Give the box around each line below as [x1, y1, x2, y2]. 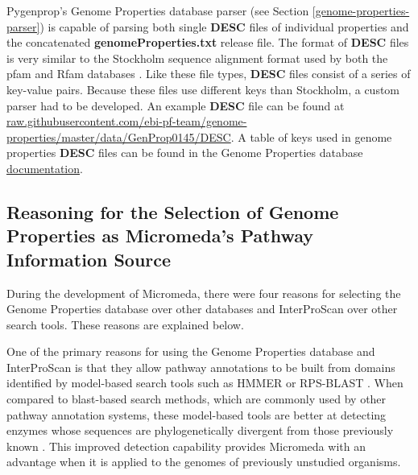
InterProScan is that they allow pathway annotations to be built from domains [6, 358, 395, 375]
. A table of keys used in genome [230, 128, 392, 145]
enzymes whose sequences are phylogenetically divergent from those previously [6, 422, 394, 439]
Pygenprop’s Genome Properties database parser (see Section [6, 2, 309, 19]
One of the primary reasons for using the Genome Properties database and [6, 343, 375, 360]
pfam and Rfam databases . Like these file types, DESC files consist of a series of [6, 65, 411, 82]
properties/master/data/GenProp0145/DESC [6, 128, 231, 145]
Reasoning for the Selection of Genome [6, 199, 339, 224]
